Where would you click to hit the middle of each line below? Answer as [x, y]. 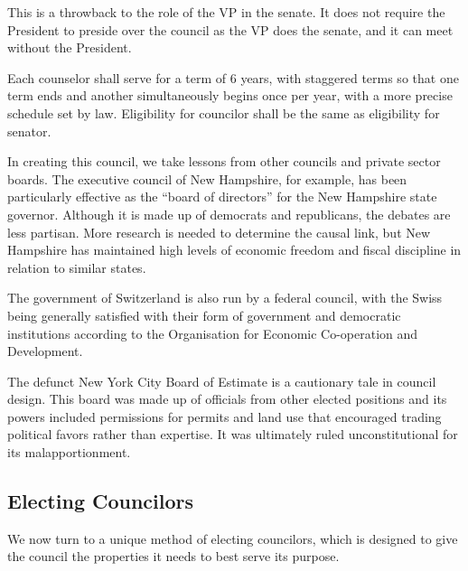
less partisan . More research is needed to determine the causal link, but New [219, 232]
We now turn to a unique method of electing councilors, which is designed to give [233, 538]
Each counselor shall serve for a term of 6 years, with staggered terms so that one [233, 77]
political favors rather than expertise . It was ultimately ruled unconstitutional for [233, 434]
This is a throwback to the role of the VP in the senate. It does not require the [226, 12]
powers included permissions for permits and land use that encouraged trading [225, 416]
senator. [29, 131]
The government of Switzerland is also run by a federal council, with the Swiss [225, 298]
